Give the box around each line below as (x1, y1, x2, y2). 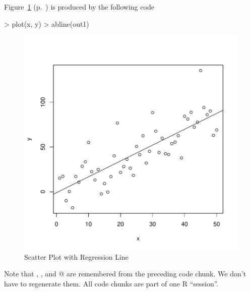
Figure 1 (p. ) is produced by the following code (4, 2, 154, 12)
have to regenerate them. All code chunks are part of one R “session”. (4, 278, 219, 288)
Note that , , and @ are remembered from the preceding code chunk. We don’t (4, 268, 246, 279)
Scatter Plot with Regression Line (24, 251, 129, 262)
